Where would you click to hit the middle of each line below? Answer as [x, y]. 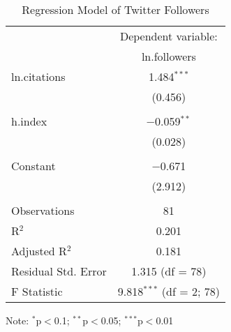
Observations [43, 210]
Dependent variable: [169, 36]
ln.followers [169, 56]
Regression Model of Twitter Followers [115, 9]
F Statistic [37, 291]
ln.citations [38, 76]
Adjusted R [39, 251]
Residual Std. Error [59, 271]
